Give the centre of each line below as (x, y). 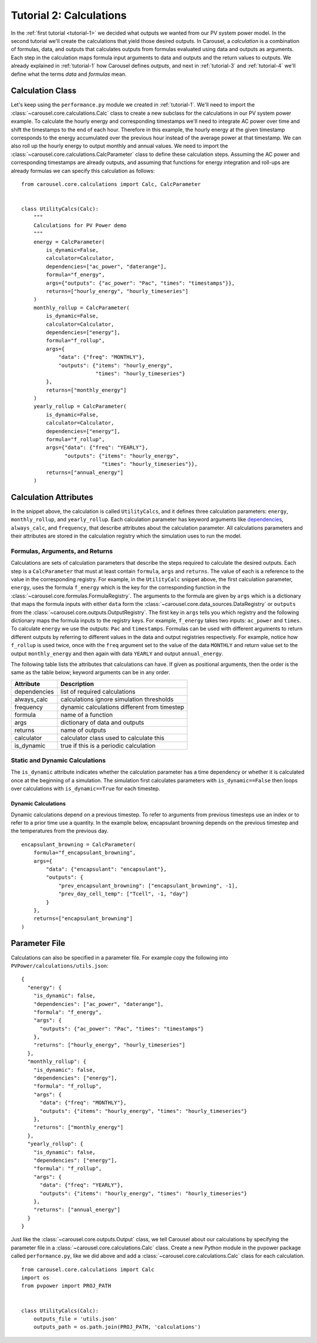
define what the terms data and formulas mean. (69, 74)
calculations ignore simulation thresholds (117, 699)
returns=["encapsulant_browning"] (83, 919)
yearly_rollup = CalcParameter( (80, 406)
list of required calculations (98, 691)
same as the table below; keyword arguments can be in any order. (90, 672)
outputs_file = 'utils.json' (75, 1319)
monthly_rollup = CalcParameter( (82, 308)
